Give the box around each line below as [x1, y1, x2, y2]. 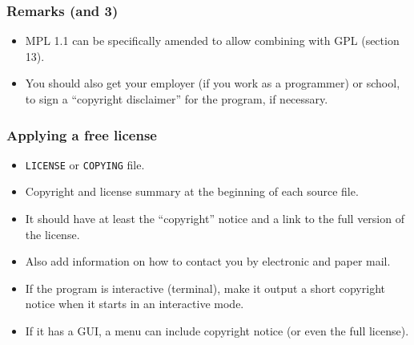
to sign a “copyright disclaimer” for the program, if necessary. [25, 91, 328, 107]
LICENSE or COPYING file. [25, 156, 145, 172]
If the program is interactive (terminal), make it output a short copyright [25, 279, 385, 296]
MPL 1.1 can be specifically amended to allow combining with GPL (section [25, 32, 400, 49]
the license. [25, 225, 80, 242]
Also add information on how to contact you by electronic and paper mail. [25, 253, 391, 270]
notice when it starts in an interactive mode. [25, 295, 244, 312]
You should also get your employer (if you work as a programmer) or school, [25, 75, 400, 91]
